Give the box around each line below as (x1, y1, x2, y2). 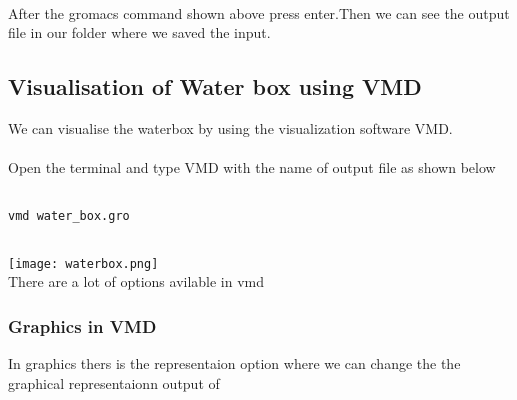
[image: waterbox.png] (8, 256, 159, 271)
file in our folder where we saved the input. (8, 22, 271, 43)
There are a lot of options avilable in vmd (8, 271, 265, 292)
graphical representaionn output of (8, 372, 220, 393)
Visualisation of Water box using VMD (8, 71, 422, 102)
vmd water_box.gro (8, 209, 130, 224)
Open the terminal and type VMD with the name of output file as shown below (8, 157, 496, 178)
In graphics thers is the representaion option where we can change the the (8, 353, 461, 374)
